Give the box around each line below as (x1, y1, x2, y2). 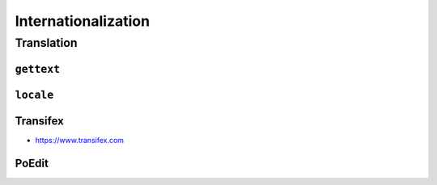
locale (15, 88, 54, 101)
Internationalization (15, 12, 150, 30)
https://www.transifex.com (35, 135, 125, 145)
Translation (15, 36, 78, 50)
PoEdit (15, 156, 49, 170)
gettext (15, 62, 61, 76)
